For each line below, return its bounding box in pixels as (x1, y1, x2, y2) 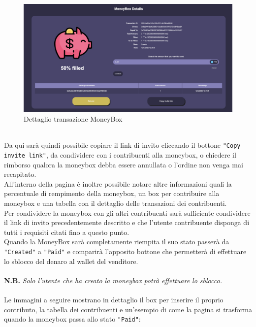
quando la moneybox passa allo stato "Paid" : (4, 314, 141, 324)
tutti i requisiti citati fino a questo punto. (4, 227, 129, 237)
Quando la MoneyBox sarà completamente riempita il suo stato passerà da (4, 236, 229, 247)
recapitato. (4, 169, 36, 179)
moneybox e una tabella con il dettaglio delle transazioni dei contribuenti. (4, 197, 227, 208)
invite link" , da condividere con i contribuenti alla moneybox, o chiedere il (4, 149, 236, 160)
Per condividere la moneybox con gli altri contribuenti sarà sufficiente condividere (4, 207, 251, 218)
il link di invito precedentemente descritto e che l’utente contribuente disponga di (4, 217, 250, 228)
